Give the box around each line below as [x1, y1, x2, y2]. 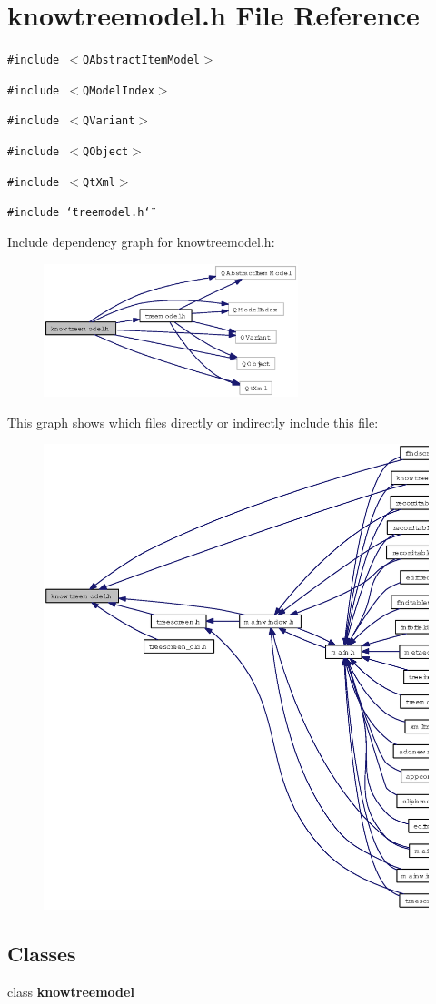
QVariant [83, 114, 135, 128]
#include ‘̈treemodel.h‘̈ [7, 206, 151, 220]
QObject [83, 145, 129, 159]
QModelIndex [83, 84, 154, 97]
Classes [7, 940, 76, 968]
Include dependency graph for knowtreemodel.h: [7, 232, 275, 251]
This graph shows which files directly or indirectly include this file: [7, 412, 379, 431]
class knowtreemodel [7, 981, 134, 1000]
